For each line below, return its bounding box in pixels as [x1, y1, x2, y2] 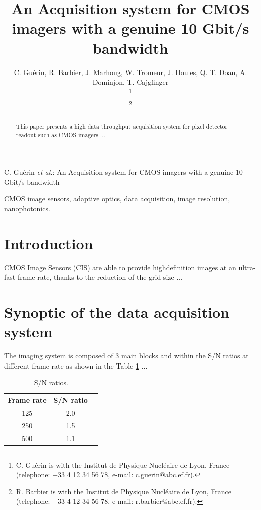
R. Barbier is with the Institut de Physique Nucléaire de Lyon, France [16, 486, 231, 496]
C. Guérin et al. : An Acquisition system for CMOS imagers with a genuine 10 [4, 167, 243, 177]
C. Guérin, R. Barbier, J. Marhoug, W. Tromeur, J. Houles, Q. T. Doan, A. [14, 66, 247, 77]
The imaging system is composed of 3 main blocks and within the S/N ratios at [4, 350, 249, 361]
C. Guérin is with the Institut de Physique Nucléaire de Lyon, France [16, 459, 230, 470]
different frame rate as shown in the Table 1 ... [4, 360, 148, 371]
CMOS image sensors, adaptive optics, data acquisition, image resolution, [4, 193, 230, 204]
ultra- [238, 262, 256, 272]
